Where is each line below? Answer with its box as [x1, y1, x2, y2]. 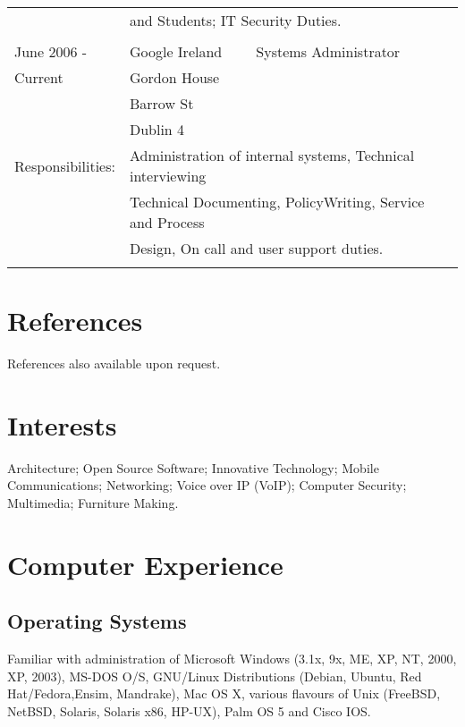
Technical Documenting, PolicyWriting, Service [129, 191, 425, 212]
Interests [7, 406, 117, 443]
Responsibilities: [14, 155, 115, 176]
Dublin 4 [129, 119, 185, 139]
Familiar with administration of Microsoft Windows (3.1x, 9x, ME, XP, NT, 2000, [7, 649, 457, 668]
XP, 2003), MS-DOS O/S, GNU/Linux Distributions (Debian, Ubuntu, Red [7, 666, 422, 685]
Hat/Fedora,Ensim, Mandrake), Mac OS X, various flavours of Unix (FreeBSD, [7, 684, 441, 703]
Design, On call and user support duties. [129, 238, 384, 258]
